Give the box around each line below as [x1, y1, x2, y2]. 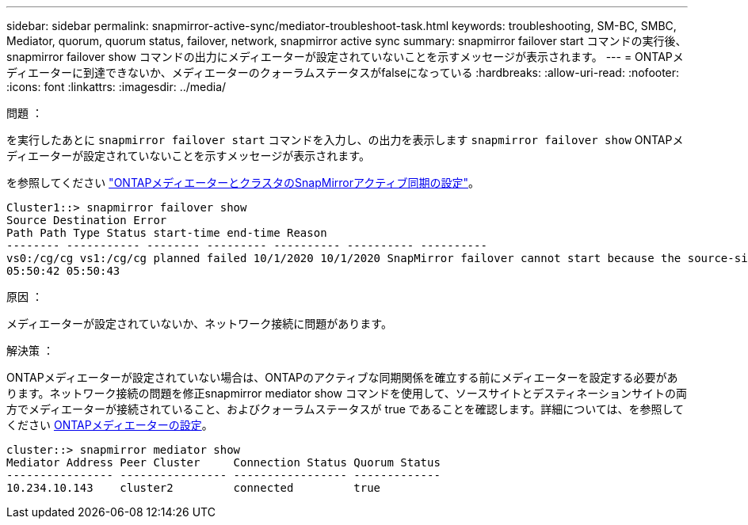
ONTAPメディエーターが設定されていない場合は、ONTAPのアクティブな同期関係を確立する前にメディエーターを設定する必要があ [6, 371, 678, 384]
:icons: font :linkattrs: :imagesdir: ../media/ [6, 80, 227, 93]
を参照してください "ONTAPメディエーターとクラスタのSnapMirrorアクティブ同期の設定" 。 [6, 176, 479, 189]
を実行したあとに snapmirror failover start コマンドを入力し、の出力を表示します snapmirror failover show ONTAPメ [6, 133, 684, 146]
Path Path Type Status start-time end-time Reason [6, 226, 327, 239]
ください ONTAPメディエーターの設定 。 [6, 418, 213, 432]
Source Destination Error [6, 214, 167, 226]
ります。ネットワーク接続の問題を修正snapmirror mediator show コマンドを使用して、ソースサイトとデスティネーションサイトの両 [6, 386, 688, 400]
